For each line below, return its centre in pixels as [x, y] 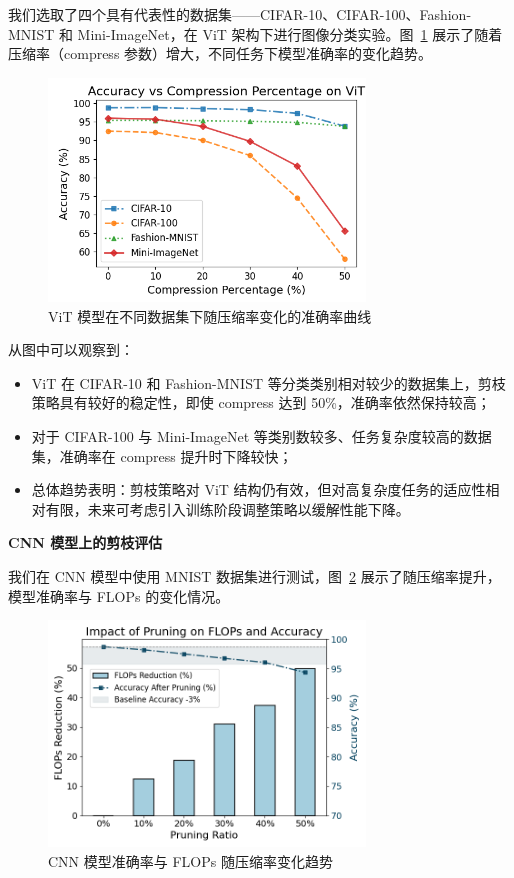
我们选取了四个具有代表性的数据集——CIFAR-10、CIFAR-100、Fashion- [240, 14]
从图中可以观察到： [71, 349]
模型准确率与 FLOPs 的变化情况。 [119, 595]
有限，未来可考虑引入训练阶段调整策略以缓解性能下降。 [227, 508]
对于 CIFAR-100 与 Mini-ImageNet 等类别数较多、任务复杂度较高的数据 [261, 436]
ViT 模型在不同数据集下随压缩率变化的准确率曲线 [210, 315]
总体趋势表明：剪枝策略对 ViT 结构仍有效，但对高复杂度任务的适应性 [258, 489]
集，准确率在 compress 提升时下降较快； [162, 455]
